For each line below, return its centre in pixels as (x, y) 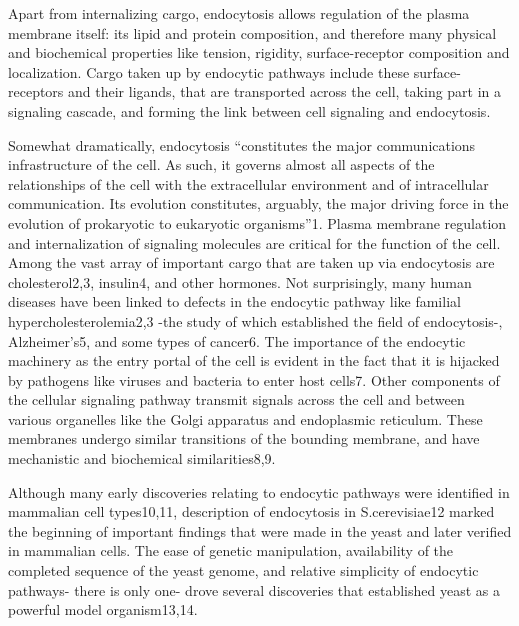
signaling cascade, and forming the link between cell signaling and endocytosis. (249, 110)
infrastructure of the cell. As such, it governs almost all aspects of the (221, 164)
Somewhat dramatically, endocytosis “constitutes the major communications (242, 144)
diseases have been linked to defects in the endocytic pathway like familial (234, 301)
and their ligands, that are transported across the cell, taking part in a (285, 91)
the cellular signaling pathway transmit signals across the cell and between (236, 399)
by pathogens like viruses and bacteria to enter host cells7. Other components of (254, 379)
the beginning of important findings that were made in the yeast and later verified (260, 530)
